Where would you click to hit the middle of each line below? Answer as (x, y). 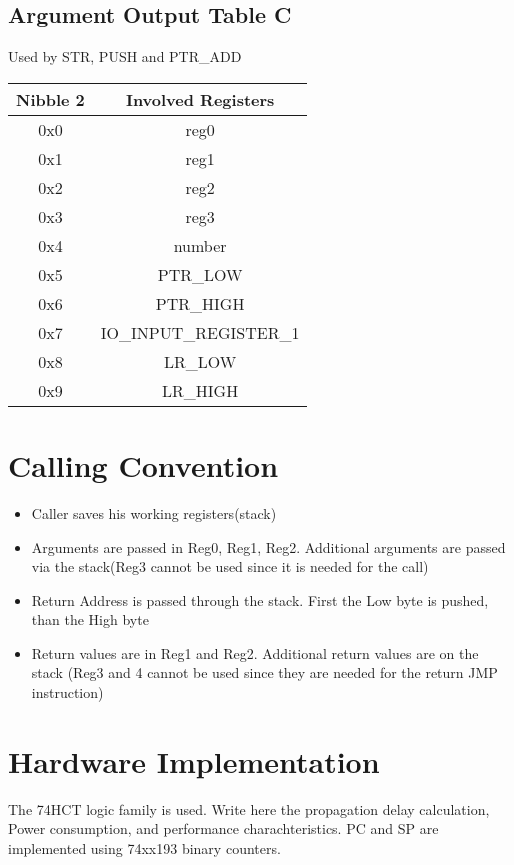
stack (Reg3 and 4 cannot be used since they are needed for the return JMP (264, 672)
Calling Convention (143, 464)
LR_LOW (200, 361)
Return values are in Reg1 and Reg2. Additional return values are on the (255, 652)
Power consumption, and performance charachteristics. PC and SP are (223, 828)
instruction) (67, 692)
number (200, 245)
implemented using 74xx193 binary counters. (144, 847)
